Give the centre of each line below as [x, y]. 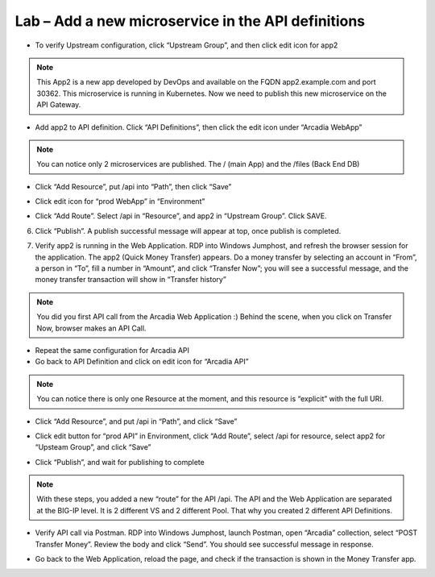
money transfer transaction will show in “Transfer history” [131, 280]
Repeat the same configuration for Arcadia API [112, 350]
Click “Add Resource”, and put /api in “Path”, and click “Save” [136, 421]
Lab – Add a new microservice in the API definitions [190, 21]
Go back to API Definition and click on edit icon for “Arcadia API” [142, 362]
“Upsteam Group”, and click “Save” [93, 447]
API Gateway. [59, 105]
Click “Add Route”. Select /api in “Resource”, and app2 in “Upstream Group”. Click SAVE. [181, 216]
